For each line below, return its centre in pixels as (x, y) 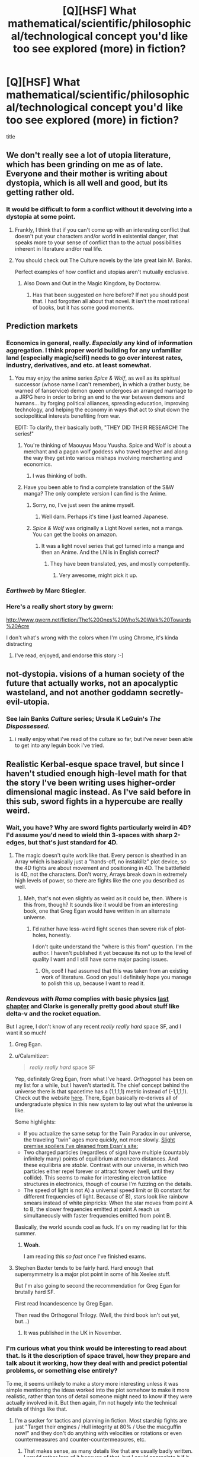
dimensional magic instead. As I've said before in (99, 792)
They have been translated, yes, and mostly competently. (120, 564)
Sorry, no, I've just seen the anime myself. (84, 505)
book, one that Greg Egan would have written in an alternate (97, 911)
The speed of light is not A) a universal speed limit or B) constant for (107, 1190)
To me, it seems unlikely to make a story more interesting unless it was (92, 1383)
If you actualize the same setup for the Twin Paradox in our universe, (107, 1134)
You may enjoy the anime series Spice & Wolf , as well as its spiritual (97, 378)
